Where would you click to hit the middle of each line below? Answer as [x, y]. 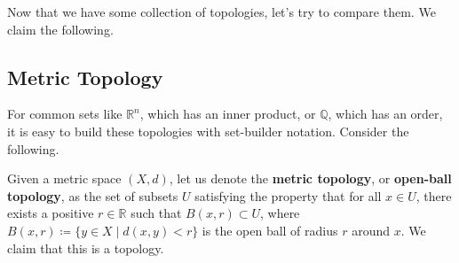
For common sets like [65, 114]
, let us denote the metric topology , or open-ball [310, 178]
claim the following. [60, 29]
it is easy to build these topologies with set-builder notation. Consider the [208, 131]
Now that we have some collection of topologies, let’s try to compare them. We [222, 12]
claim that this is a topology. [86, 248]
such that [156, 213]
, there [434, 195]
